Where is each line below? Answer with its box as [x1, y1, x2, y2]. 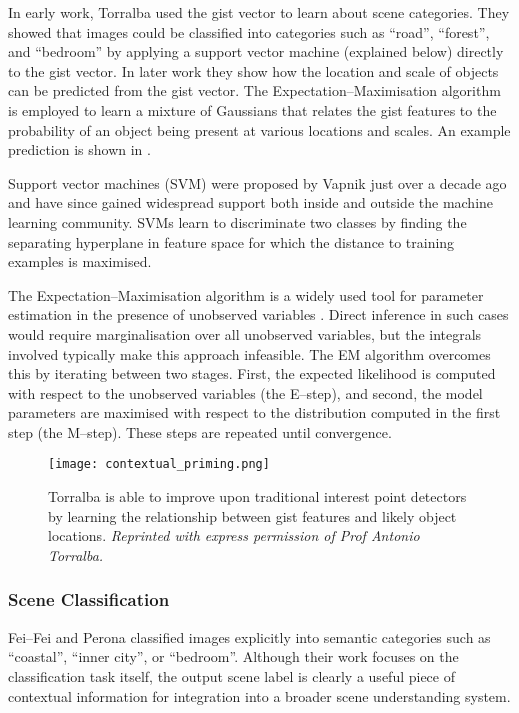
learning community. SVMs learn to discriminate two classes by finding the [8, 211, 467, 232]
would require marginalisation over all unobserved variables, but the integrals [8, 323, 482, 344]
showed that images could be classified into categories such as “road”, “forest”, [8, 21, 490, 42]
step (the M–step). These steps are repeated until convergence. [8, 421, 392, 442]
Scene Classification [8, 587, 170, 612]
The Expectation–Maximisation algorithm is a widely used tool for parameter [8, 284, 484, 305]
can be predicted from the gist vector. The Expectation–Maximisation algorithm [8, 80, 501, 101]
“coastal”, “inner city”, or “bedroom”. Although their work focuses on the [8, 646, 459, 667]
